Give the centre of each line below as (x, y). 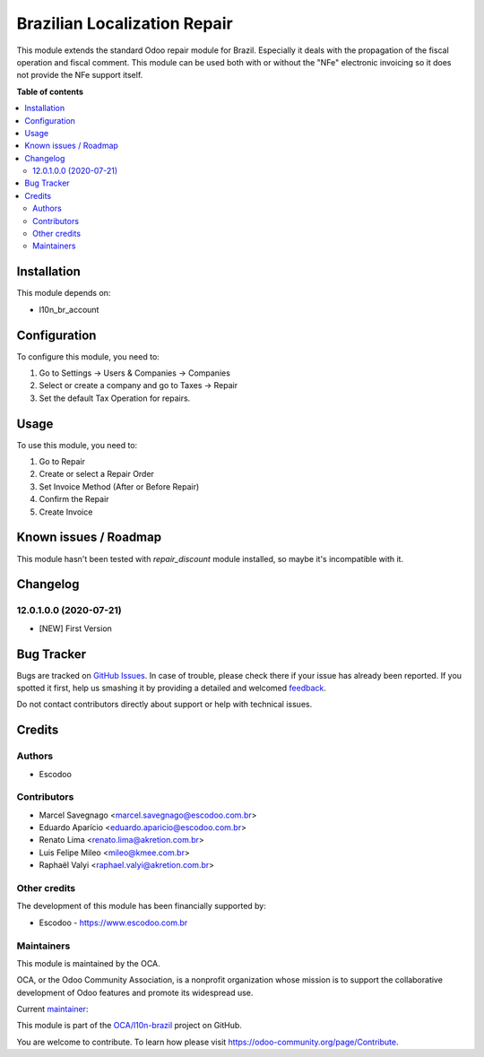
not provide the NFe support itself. (80, 75)
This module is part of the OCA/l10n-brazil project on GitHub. (129, 1026)
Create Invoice (66, 512)
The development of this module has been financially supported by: (141, 906)
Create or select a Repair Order (96, 474)
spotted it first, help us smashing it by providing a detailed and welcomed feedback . (172, 688)
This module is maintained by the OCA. (88, 963)
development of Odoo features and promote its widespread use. (135, 992)
